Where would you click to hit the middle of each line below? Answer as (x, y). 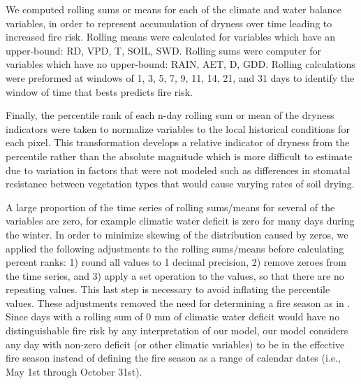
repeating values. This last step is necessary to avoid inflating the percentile (168, 289)
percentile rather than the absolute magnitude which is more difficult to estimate (179, 156)
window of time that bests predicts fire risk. (99, 91)
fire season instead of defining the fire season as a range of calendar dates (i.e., (173, 358)
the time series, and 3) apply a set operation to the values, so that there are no (175, 275)
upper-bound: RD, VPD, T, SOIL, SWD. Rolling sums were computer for (164, 50)
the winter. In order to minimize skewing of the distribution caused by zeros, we (177, 234)
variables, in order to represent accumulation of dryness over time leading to (169, 23)
